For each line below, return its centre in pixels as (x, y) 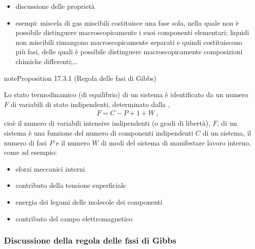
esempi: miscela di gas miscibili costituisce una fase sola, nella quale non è (127, 22)
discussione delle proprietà (55, 6)
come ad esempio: (31, 152)
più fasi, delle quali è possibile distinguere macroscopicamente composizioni (129, 52)
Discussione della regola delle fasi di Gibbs (90, 240)
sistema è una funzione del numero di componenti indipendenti (99, 132)
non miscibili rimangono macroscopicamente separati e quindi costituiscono (129, 42)
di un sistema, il (227, 132)
